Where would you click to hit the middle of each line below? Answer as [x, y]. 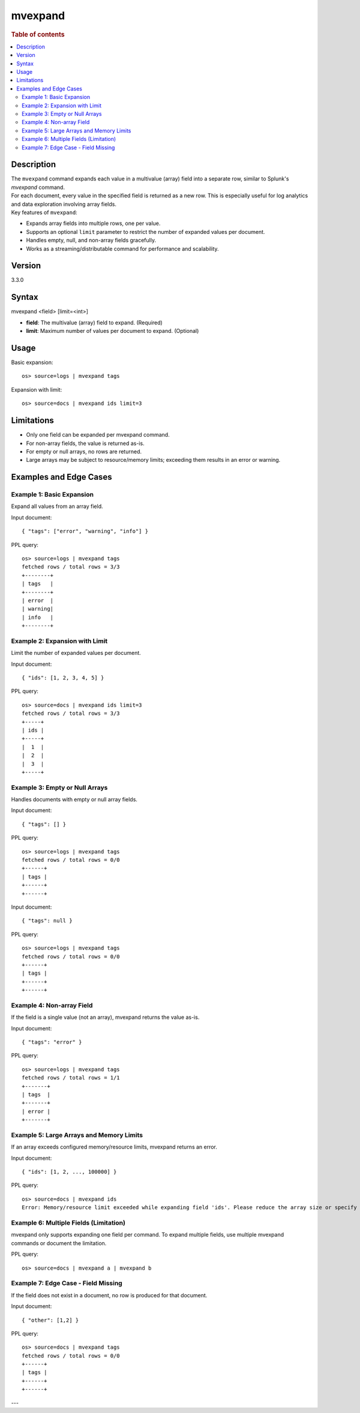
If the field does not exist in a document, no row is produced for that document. [109, 1295]
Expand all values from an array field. [57, 506]
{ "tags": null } [47, 921]
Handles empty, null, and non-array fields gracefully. [91, 240]
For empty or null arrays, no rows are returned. [84, 451]
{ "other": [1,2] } [50, 1320]
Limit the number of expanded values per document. [76, 653]
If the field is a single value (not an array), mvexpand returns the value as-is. [105, 1017]
